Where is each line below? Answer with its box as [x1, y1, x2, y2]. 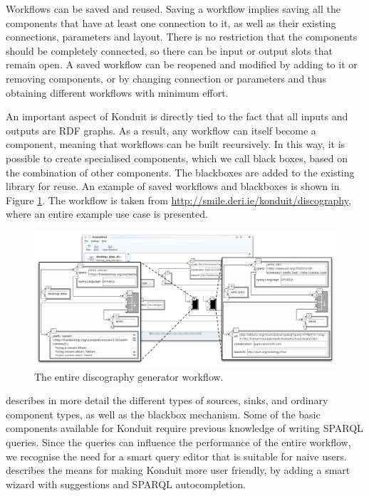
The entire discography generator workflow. [34, 369, 224, 384]
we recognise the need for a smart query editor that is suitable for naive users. [6, 448, 347, 463]
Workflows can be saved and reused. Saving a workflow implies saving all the [6, 1, 341, 16]
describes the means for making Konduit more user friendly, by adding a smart [6, 463, 350, 477]
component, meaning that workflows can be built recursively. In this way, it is [6, 137, 345, 152]
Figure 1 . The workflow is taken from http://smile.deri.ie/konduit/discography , [6, 192, 351, 207]
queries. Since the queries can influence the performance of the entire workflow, [6, 434, 351, 449]
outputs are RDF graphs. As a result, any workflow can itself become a [6, 122, 316, 137]
